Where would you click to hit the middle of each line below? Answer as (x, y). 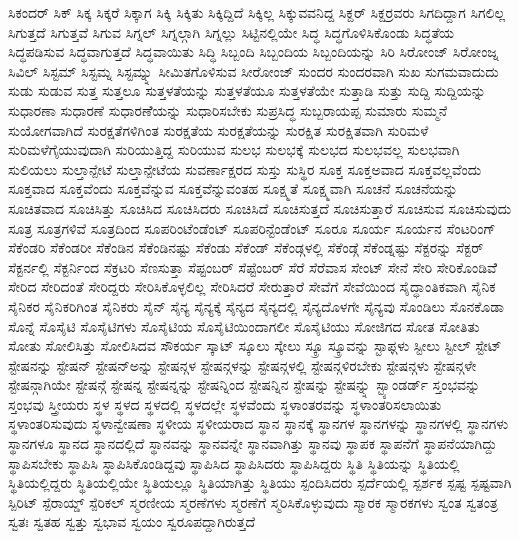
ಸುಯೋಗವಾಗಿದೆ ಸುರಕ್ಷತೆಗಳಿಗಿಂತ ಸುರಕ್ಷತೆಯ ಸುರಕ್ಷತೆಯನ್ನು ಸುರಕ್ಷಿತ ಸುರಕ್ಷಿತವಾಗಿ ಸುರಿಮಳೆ (218, 129)
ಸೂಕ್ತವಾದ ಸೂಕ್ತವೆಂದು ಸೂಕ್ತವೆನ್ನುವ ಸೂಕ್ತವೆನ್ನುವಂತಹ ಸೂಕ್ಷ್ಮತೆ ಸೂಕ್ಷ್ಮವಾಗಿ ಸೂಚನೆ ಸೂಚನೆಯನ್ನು (233, 188)
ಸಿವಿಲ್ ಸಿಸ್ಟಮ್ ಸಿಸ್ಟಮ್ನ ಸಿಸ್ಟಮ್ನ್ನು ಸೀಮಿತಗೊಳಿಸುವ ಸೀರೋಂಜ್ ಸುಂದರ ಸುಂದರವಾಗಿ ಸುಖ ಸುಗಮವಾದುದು (253, 70)
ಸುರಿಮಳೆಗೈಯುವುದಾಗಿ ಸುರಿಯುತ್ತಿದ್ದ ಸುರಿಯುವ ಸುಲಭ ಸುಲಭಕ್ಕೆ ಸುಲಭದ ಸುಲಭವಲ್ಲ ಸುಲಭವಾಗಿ (234, 149)
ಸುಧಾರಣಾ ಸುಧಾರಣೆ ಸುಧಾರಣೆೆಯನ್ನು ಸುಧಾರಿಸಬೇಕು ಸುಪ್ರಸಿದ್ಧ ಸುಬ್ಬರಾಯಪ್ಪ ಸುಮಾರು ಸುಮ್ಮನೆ (228, 109)
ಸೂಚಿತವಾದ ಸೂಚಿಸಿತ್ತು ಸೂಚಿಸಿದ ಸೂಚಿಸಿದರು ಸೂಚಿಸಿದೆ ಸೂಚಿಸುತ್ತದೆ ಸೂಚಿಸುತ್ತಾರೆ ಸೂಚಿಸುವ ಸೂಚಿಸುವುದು (260, 207)
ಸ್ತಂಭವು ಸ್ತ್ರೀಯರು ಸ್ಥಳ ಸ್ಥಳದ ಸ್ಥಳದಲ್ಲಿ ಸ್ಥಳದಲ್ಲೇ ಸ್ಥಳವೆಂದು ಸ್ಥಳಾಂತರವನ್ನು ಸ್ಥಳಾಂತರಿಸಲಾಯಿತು (225, 403)
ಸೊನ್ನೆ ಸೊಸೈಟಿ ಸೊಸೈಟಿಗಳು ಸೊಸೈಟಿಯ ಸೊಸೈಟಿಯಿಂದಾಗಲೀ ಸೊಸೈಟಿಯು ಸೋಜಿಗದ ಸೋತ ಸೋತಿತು (244, 325)
